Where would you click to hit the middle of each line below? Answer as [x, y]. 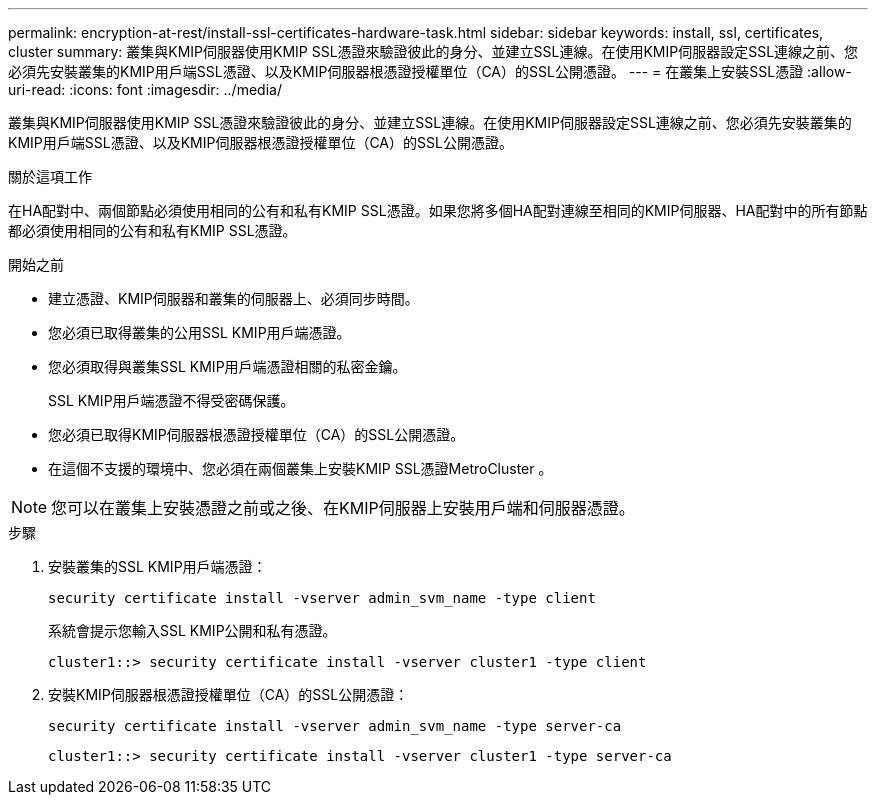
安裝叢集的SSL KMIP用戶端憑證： [157, 566]
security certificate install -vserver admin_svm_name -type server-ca [335, 726]
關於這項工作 [50, 176]
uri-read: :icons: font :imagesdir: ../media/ [145, 89]
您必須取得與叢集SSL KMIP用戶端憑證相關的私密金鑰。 [227, 366]
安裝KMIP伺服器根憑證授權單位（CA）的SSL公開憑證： [228, 694]
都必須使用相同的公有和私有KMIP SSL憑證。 [152, 230]
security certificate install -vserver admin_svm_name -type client [322, 598]
